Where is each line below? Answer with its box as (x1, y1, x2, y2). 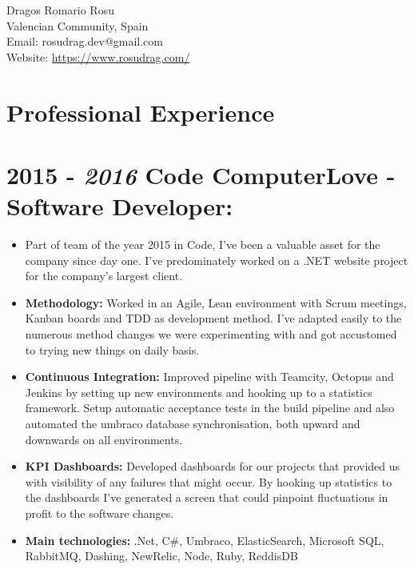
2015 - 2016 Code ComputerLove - (6, 158, 396, 191)
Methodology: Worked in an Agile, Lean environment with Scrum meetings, (25, 294, 407, 311)
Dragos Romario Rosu (6, 2, 114, 18)
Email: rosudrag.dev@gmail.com (6, 33, 163, 50)
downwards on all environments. (25, 431, 183, 447)
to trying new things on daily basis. (25, 341, 200, 358)
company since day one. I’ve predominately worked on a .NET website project (25, 251, 408, 268)
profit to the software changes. (25, 504, 174, 521)
